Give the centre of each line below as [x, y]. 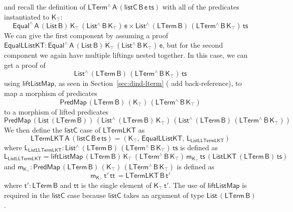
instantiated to [27, 16]
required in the [27, 195]
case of [90, 130]
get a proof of [25, 65]
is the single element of [116, 185]
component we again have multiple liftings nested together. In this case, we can [126, 55]
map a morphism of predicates [51, 93]
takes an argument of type [164, 195]
